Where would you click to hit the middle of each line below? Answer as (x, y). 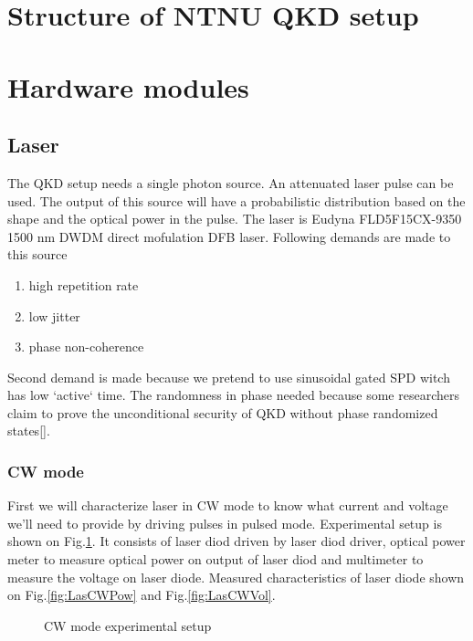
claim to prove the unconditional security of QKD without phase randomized (223, 412)
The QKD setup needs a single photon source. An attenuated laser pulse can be (231, 182)
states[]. (29, 431)
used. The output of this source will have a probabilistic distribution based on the (236, 200)
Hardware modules (128, 86)
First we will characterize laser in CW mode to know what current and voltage (228, 505)
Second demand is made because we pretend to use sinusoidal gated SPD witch (229, 377)
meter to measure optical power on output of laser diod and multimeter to (215, 559)
